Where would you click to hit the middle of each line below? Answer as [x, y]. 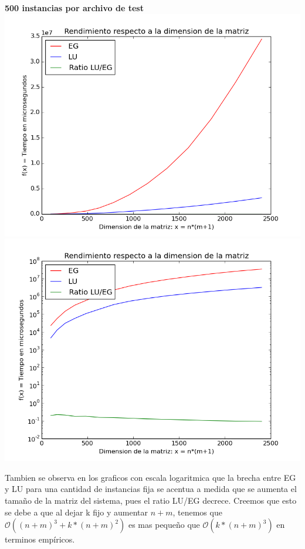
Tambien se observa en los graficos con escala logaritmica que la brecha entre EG [150, 477]
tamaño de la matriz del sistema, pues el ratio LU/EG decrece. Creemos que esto [151, 500]
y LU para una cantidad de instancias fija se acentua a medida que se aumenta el [151, 489]
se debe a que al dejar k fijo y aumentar [76, 512]
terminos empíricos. [40, 539]
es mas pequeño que [164, 525]
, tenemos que [197, 512]
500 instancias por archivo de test [74, 8]
